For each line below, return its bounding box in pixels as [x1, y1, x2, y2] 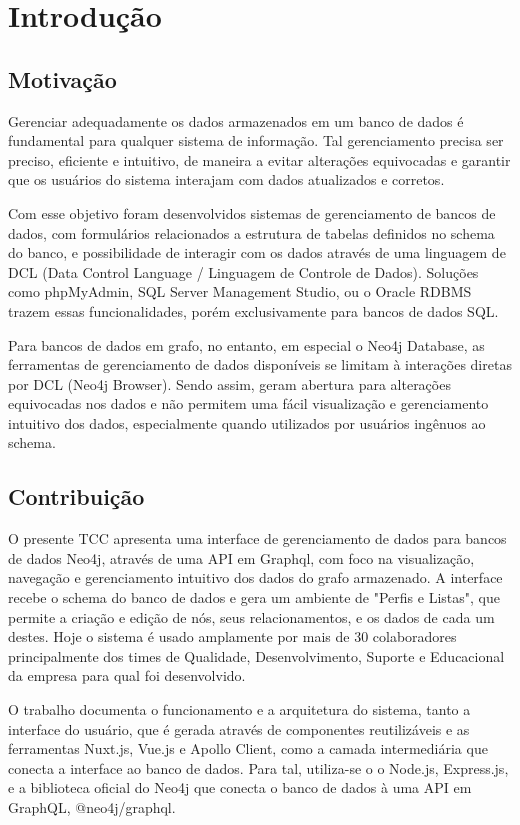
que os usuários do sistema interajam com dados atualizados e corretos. [8, 169, 445, 190]
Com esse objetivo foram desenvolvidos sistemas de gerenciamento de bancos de [8, 202, 496, 223]
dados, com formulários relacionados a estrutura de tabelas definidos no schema [8, 222, 495, 243]
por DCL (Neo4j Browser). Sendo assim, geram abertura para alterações [8, 373, 451, 394]
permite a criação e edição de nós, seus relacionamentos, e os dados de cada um [8, 606, 495, 627]
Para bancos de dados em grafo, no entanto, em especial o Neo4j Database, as [8, 334, 485, 355]
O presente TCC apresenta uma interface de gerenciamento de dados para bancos [8, 528, 507, 549]
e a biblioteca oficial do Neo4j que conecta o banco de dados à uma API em [8, 777, 472, 798]
